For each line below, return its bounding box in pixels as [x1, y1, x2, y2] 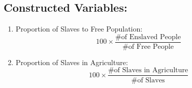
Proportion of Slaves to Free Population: [15, 23, 143, 34]
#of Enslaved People [115, 33, 181, 41]
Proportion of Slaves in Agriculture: [15, 56, 128, 67]
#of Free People [122, 43, 174, 50]
